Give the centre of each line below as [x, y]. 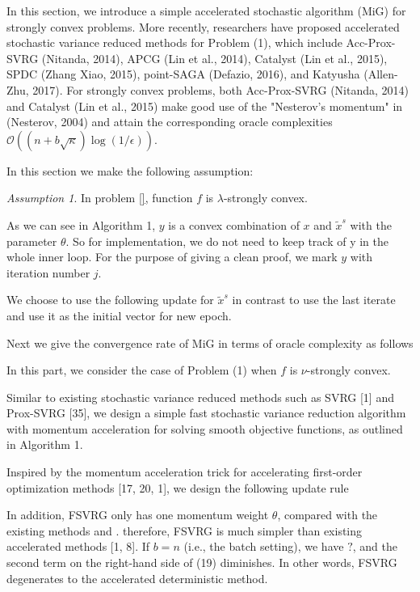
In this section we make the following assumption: [130, 170]
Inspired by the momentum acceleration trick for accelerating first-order [185, 472]
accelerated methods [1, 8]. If [78, 546]
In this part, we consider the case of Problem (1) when [142, 370]
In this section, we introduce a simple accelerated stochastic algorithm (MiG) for [206, 11]
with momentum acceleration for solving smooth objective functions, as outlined [205, 428]
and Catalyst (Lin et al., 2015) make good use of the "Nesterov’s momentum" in [205, 106]
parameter [32, 241]
